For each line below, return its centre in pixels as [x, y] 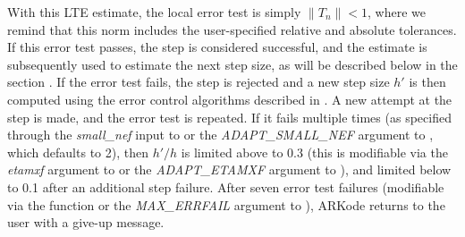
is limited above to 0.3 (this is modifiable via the [314, 152]
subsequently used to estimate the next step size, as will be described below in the [232, 64]
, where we [397, 12]
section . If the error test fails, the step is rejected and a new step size [199, 82]
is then [427, 82]
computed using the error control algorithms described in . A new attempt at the [230, 99]
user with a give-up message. [86, 222]
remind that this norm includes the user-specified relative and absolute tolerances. [232, 29]
